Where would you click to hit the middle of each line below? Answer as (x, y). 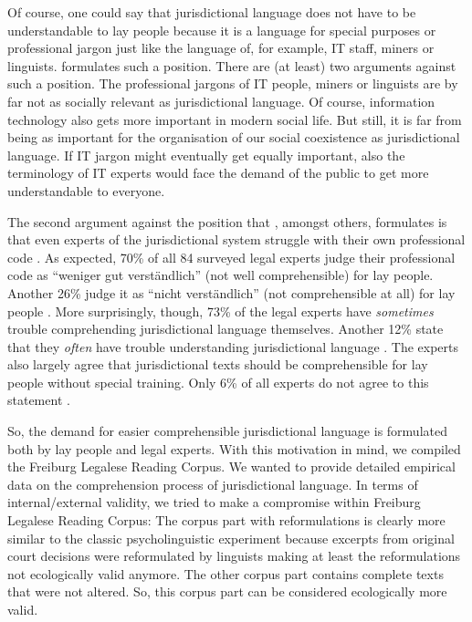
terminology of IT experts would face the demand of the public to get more (218, 173)
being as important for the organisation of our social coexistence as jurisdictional (234, 137)
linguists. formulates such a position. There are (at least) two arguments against (232, 65)
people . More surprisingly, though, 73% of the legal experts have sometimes (220, 311)
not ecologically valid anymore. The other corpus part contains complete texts (226, 573)
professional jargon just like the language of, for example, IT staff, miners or (221, 48)
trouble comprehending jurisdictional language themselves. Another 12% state (226, 329)
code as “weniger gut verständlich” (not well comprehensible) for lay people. (220, 275)
